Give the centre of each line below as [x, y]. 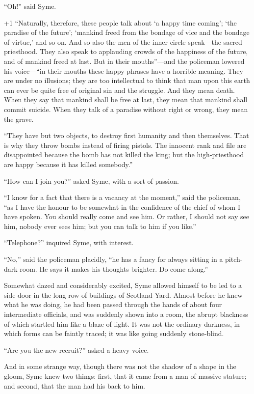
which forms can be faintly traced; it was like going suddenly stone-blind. [114, 333]
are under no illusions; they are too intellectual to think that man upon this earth [127, 80]
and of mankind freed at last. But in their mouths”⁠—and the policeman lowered [124, 61]
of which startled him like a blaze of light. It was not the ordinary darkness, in [122, 324]
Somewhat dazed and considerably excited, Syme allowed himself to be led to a [123, 285]
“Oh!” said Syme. [30, 6]
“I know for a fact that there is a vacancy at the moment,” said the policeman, [122, 197]
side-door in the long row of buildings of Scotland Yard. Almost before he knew [123, 295]
